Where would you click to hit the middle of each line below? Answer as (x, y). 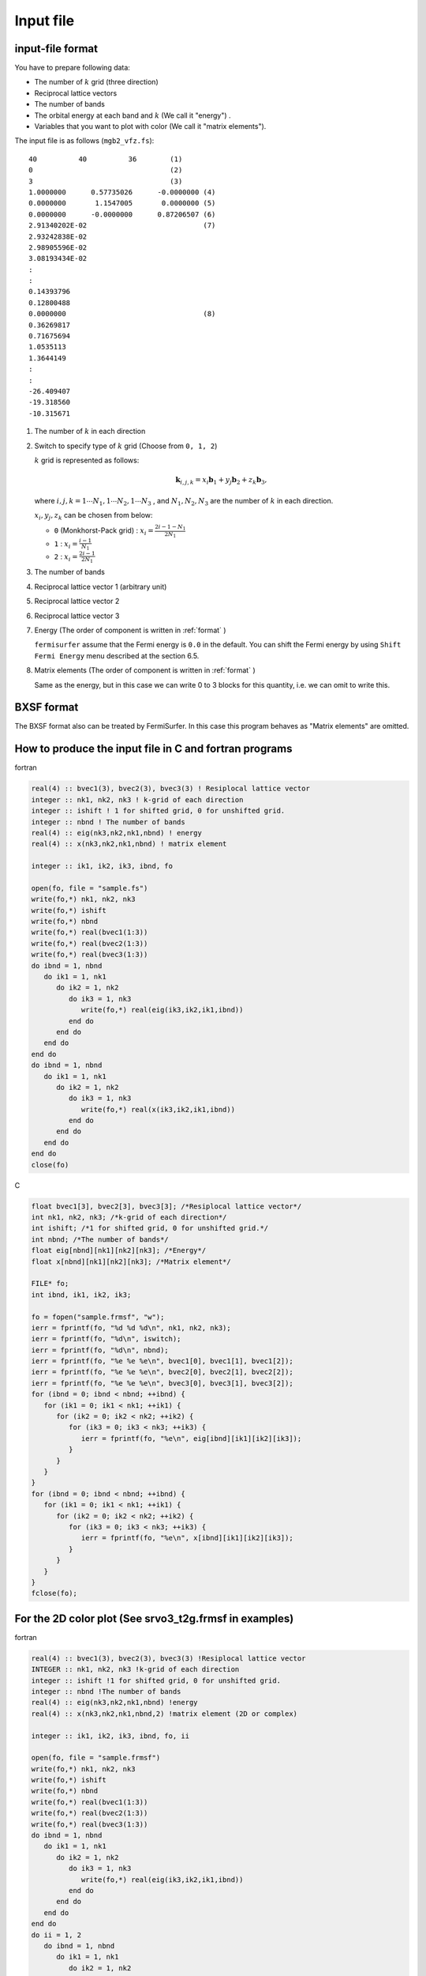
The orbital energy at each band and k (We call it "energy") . (133, 115)
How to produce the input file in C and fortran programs (153, 749)
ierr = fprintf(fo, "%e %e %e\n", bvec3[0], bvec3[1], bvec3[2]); (162, 1383)
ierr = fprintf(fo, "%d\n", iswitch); (106, 1339)
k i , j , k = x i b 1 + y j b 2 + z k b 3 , (221, 481)
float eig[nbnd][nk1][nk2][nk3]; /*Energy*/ (119, 1250)
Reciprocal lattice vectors (76, 93)
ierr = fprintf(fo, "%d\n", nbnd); (100, 1350)
